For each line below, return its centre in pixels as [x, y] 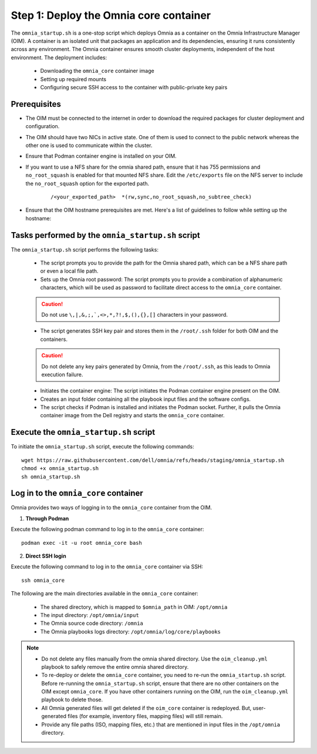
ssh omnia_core [43, 580]
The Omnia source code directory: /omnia [92, 624]
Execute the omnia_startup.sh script [83, 432]
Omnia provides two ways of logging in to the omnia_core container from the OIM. [112, 508]
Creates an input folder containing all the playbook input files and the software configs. [146, 399]
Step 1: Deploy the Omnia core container [111, 15]
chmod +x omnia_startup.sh [60, 468]
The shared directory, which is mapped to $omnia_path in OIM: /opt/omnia [134, 607]
